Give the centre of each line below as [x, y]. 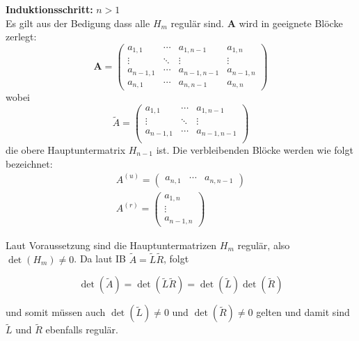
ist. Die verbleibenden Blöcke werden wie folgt [255, 150]
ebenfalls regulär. [82, 330]
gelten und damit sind [303, 312]
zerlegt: [21, 37]
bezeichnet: [29, 163]
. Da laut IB [100, 259]
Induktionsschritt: [49, 9]
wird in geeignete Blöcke [291, 23]
